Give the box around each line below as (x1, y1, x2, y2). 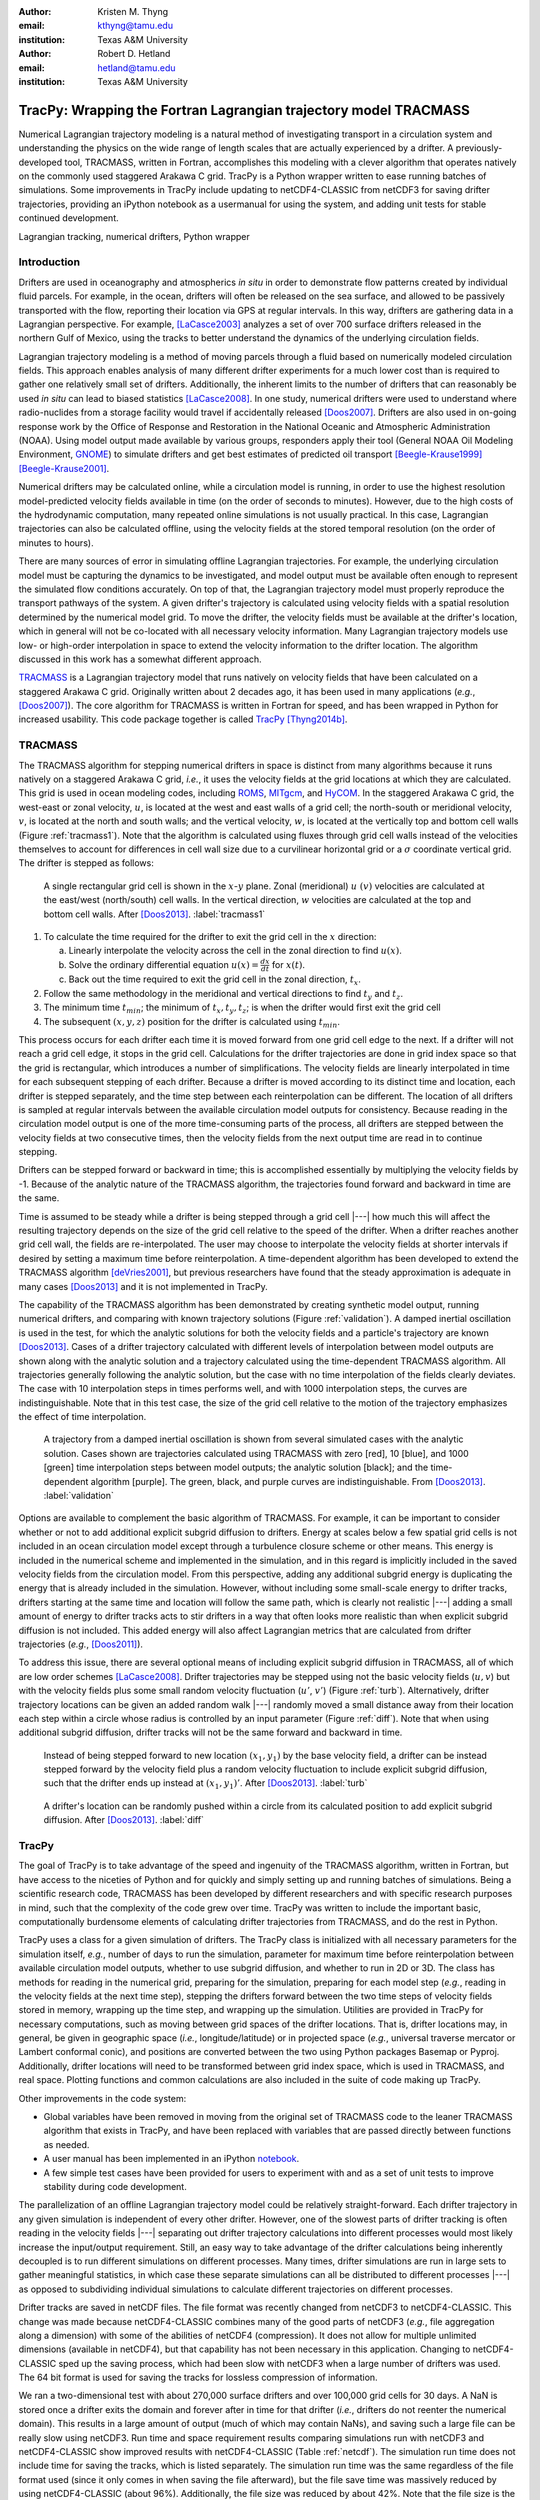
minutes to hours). (18, 536, 94, 549)
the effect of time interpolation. (18, 1411, 147, 1423)
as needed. (43, 2138, 90, 2150)
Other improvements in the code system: (18, 2092, 187, 2104)
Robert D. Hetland (97, 48, 171, 60)
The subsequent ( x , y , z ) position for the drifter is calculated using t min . (43, 1015, 340, 1030)
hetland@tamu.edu (97, 61, 176, 74)
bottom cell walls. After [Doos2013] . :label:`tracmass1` (43, 908, 266, 920)
